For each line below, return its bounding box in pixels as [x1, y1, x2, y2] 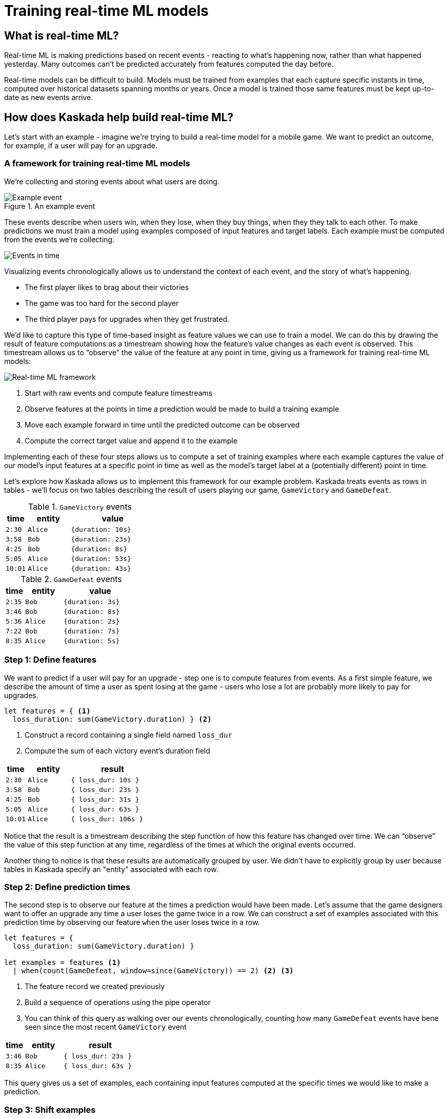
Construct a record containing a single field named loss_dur [25, 730, 232, 739]
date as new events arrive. [4, 93, 93, 102]
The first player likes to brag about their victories [25, 282, 189, 292]
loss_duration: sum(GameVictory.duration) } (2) [12, 715, 212, 723]
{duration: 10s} [71, 525, 131, 533]
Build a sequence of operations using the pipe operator [25, 998, 211, 1007]
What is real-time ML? [4, 29, 119, 42]
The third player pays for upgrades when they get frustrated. [25, 314, 230, 323]
